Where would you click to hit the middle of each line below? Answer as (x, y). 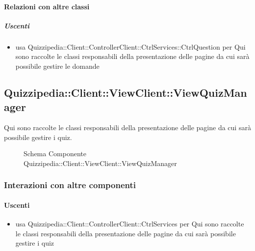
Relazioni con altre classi (47, 6)
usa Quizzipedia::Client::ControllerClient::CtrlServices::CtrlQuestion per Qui (130, 46)
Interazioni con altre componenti (70, 185)
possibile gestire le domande (57, 66)
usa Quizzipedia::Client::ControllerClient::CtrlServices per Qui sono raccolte (130, 224)
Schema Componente (55, 153)
